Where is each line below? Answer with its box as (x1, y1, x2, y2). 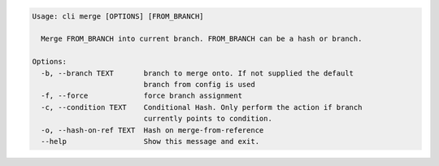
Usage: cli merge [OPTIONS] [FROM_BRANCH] (32, 11, 204, 20)
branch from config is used (143, 80, 255, 89)
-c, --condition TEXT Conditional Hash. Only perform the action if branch (41, 103, 363, 111)
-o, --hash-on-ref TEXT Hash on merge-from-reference (41, 125, 264, 134)
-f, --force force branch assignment (41, 91, 243, 101)
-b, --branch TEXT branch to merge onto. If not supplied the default (41, 68, 354, 77)
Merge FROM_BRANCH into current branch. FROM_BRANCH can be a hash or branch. (41, 34, 363, 44)
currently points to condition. (143, 114, 272, 124)
